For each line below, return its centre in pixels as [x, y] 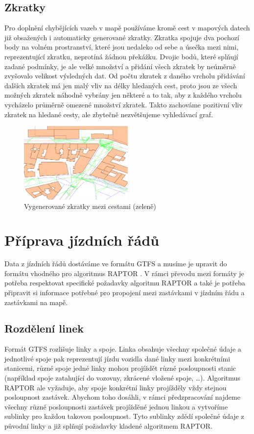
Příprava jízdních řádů [82, 240]
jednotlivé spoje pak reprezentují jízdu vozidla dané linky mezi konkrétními [117, 358]
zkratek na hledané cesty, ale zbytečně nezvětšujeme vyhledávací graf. [109, 114]
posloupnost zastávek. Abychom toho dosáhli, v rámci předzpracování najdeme [122, 397]
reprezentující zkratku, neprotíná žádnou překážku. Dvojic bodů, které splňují [121, 56]
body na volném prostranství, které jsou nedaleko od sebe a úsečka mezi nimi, [122, 47]
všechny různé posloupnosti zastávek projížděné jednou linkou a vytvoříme [116, 406]
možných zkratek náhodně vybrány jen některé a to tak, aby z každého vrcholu [123, 95]
